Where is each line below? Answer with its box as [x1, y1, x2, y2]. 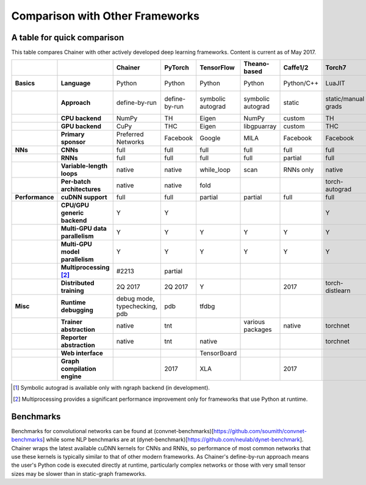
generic [61, 209, 84, 217]
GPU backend [61, 122, 102, 131]
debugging [61, 306, 94, 314]
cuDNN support [61, 193, 107, 201]
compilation [61, 365, 96, 373]
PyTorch [164, 63, 189, 72]
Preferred [116, 130, 144, 138]
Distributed [61, 279, 95, 287]
